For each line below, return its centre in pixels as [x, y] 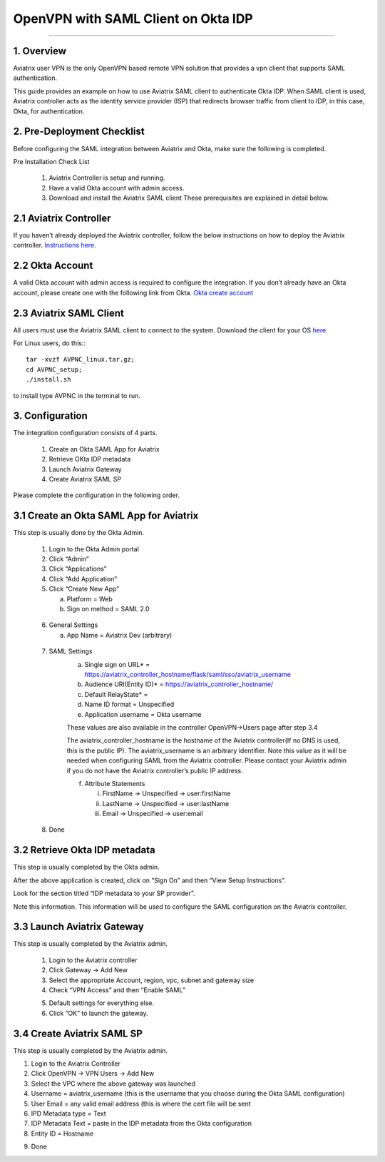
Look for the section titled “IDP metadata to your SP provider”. [104, 893]
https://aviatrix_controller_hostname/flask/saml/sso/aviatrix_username [188, 674]
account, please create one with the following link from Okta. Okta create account [133, 292]
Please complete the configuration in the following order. [96, 495]
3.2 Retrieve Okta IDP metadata [84, 850]
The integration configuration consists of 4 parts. [85, 433]
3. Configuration [51, 416]
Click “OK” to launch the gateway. [98, 1013]
